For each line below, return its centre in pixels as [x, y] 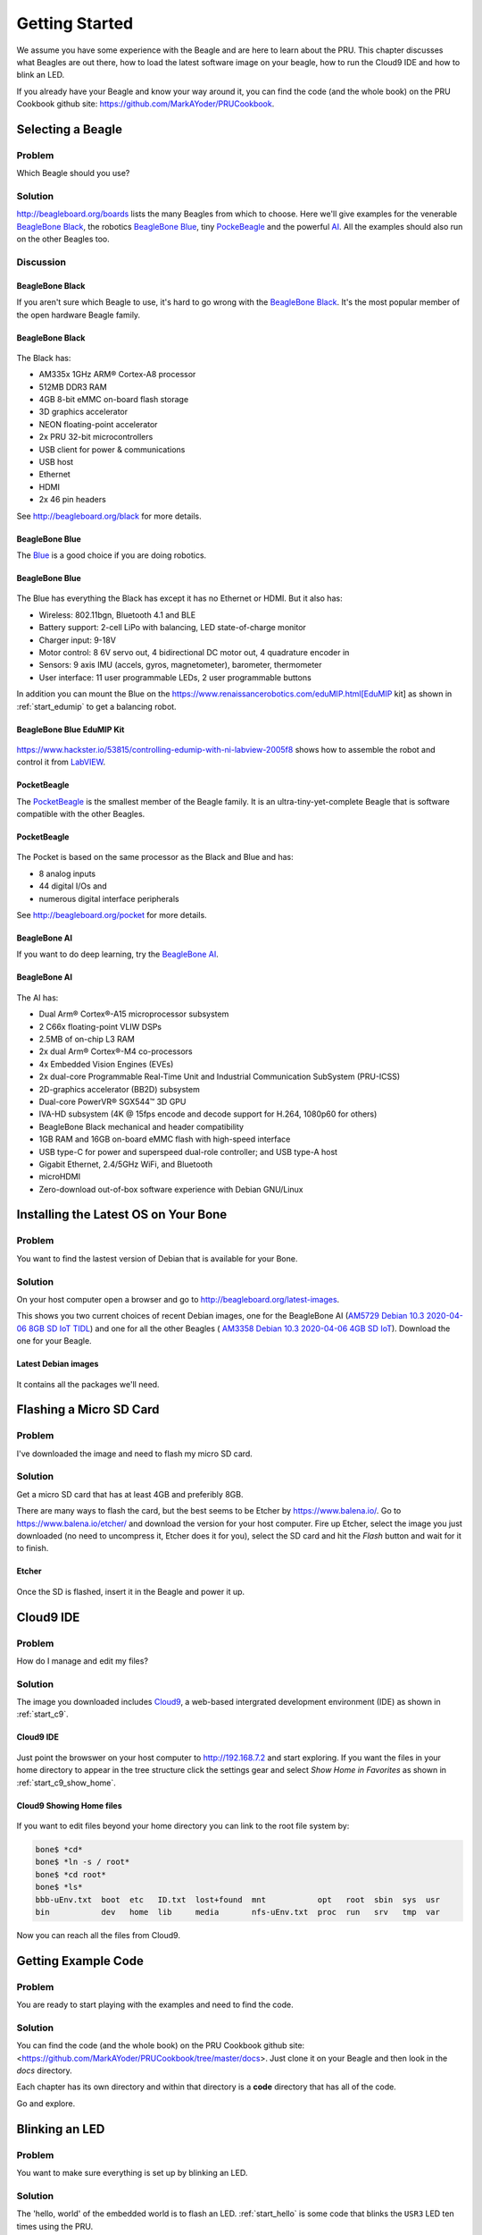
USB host [56, 462]
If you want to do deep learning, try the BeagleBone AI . [117, 954]
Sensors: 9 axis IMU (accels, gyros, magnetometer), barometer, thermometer [180, 665]
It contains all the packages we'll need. [88, 1384]
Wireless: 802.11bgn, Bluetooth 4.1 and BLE [117, 615]
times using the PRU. [55, 2226]
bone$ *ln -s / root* [83, 1862]
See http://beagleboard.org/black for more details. [109, 516]
